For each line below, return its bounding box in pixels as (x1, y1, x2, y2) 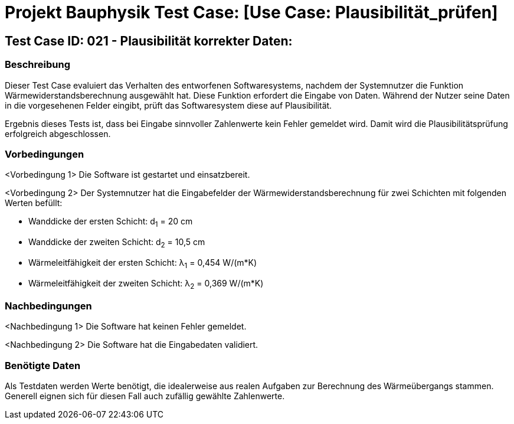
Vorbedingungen (5, 148, 84, 160)
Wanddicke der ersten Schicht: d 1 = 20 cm (28, 216, 193, 229)
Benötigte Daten (5, 359, 81, 371)
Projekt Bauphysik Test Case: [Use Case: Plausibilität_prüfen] (5, 2, 498, 22)
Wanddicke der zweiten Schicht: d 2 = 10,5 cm (28, 237, 205, 249)
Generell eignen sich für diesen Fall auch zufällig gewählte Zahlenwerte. (5, 390, 285, 401)
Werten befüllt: (5, 198, 63, 208)
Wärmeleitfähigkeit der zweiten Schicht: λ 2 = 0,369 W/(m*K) (28, 278, 264, 291)
